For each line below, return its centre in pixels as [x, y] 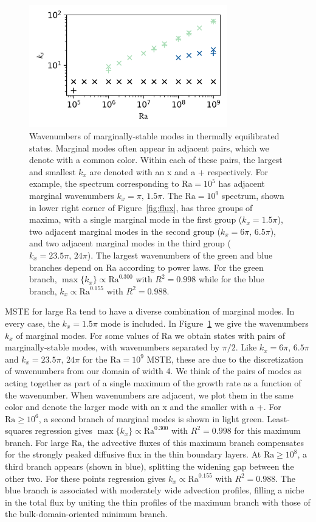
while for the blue [231, 279]
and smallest [53, 171]
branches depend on [66, 267]
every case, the [32, 323]
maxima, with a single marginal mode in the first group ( [136, 219]
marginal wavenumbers [72, 195]
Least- [278, 418]
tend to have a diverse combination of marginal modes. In [187, 311]
